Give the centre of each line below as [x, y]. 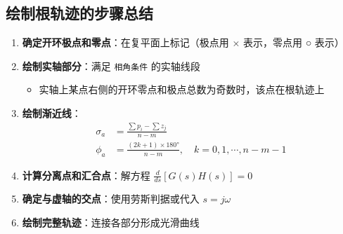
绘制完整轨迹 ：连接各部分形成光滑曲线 [111, 222]
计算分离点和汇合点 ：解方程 [86, 175]
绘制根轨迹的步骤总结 [79, 13]
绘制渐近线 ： [52, 113]
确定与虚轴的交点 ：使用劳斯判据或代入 [111, 199]
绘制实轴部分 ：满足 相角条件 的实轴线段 [111, 66]
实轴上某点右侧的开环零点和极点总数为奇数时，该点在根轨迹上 [182, 89]
